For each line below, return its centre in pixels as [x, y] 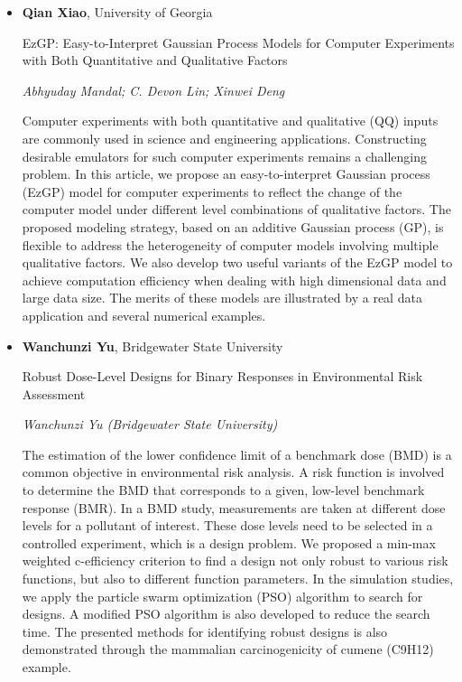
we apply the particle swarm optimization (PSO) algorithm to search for [222, 596]
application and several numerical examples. [144, 315]
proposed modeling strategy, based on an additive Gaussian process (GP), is [233, 226]
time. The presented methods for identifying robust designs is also [205, 631]
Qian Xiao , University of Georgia [117, 12]
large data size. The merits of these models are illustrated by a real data [222, 298]
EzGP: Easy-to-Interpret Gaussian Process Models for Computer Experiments [238, 42]
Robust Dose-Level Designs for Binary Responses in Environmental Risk [222, 376]
